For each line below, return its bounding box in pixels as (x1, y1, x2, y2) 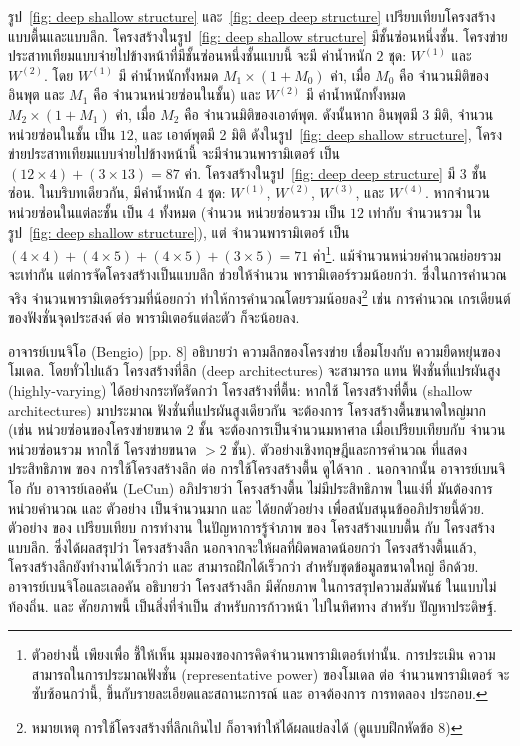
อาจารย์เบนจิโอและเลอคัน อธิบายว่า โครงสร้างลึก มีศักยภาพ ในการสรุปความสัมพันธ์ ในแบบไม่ (8, 575, 497, 596)
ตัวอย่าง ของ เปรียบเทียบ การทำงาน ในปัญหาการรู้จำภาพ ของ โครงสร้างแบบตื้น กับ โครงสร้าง (8, 517, 495, 538)
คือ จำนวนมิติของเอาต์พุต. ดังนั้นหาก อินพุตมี (184, 103, 418, 124)
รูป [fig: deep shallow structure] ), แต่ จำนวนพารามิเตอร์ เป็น (8, 221, 350, 242)
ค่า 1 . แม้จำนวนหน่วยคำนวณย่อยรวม (312, 242, 502, 265)
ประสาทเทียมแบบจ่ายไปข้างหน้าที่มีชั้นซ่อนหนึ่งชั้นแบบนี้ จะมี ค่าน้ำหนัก (8, 45, 372, 66)
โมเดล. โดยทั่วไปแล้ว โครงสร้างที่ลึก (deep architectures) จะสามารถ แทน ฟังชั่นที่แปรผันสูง (8, 360, 501, 381)
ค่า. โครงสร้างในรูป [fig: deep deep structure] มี (184, 162, 456, 183)
